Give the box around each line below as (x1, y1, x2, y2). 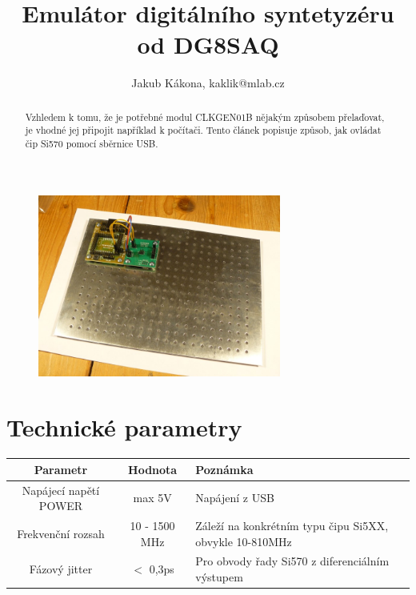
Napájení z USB (195, 489, 274, 506)
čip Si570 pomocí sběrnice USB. (25, 137, 158, 151)
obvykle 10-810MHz (195, 533, 292, 549)
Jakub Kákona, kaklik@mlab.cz (131, 74, 285, 91)
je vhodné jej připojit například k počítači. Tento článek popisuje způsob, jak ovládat (25, 123, 382, 137)
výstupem (195, 568, 243, 585)
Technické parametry (6, 411, 242, 444)
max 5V (133, 489, 172, 506)
